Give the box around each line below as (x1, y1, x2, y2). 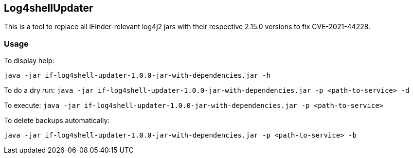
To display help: (4, 56, 54, 65)
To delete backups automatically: (4, 116, 110, 125)
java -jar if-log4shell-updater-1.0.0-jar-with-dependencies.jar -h (4, 71, 270, 80)
